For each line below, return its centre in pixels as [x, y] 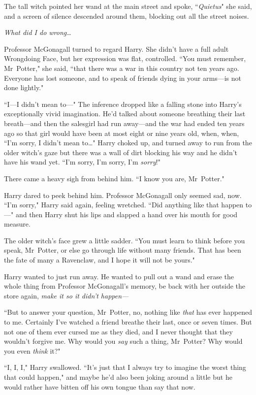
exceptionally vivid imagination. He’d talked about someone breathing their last [125, 114]
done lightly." [24, 87]
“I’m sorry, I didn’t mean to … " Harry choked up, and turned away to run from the [128, 143]
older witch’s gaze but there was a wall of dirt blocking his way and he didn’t [121, 152]
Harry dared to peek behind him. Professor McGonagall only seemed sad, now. [123, 195]
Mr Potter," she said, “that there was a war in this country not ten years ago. [122, 68]
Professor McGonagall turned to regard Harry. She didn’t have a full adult [116, 49]
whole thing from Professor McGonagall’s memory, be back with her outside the [125, 286]
